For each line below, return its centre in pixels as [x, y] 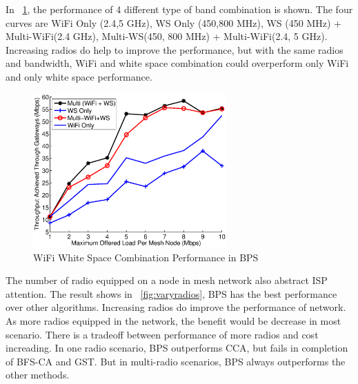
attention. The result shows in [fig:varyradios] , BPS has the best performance [171, 293]
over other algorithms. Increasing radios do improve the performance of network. [176, 307]
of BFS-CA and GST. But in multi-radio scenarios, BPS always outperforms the [176, 361]
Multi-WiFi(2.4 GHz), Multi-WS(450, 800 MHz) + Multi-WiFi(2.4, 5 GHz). [167, 36]
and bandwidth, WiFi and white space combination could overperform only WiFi [177, 63]
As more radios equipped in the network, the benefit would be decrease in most [173, 320]
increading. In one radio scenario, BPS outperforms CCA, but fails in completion [177, 348]
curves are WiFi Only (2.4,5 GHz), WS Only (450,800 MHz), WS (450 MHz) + [173, 22]
